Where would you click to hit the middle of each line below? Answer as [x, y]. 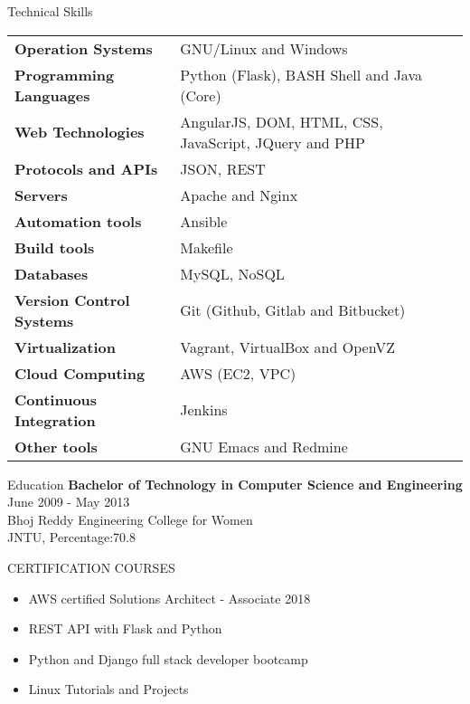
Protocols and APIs [86, 168]
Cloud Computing [80, 373]
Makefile [207, 247]
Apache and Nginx [239, 195]
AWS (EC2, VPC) [238, 373]
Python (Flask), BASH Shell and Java [301, 74]
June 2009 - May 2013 [69, 502]
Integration [55, 420]
